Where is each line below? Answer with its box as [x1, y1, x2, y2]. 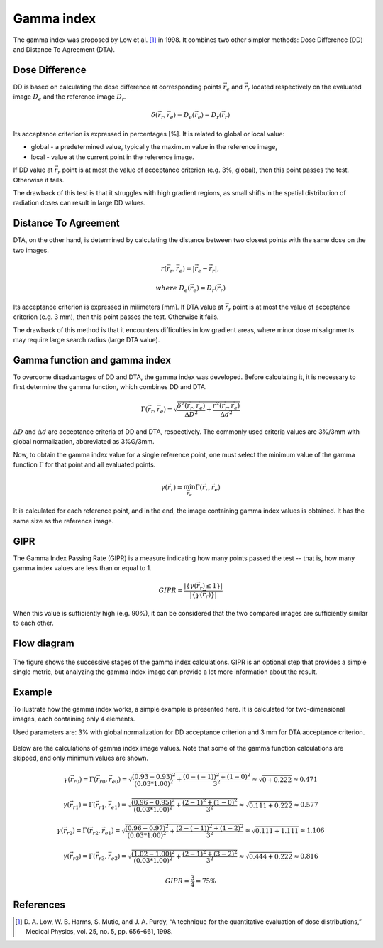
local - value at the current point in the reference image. [30, 153, 194, 161]
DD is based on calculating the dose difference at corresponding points [13, 82, 222, 91]
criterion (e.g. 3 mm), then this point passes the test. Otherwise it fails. [13, 312, 219, 321]
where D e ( [155, 284, 191, 294]
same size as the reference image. [13, 516, 114, 525]
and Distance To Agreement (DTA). [13, 45, 115, 53]
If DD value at [13, 165, 53, 174]
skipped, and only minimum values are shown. [13, 753, 149, 763]
